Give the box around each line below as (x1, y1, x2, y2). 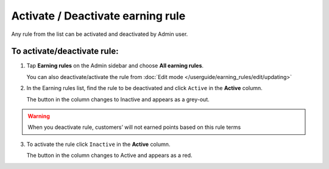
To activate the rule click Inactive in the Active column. (26, 140, 171, 148)
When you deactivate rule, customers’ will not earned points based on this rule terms (27, 123, 241, 131)
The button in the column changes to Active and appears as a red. (26, 152, 193, 159)
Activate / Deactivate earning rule (11, 9, 186, 22)
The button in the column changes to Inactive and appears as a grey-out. (26, 95, 210, 103)
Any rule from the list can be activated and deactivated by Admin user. (11, 30, 188, 38)
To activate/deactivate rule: (11, 46, 119, 57)
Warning (27, 112, 50, 120)
